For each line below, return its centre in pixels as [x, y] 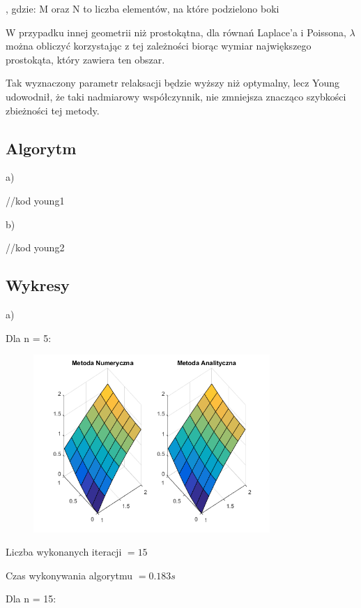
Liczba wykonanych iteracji [64, 552]
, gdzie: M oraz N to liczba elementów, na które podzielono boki [143, 8]
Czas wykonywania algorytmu [69, 575]
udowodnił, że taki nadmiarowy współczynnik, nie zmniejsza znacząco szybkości [176, 96]
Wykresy [38, 285]
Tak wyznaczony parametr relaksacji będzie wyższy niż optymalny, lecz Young [172, 83]
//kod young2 [35, 247]
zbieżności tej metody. [53, 110]
